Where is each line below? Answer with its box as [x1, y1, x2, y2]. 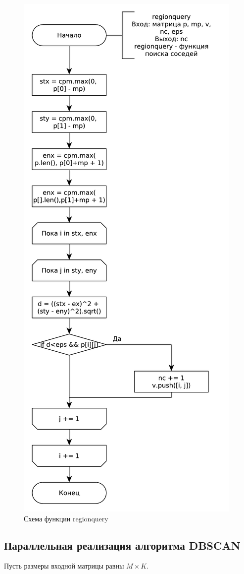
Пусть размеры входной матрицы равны [4, 561, 124, 571]
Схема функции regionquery [24, 513, 108, 523]
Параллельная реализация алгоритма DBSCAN [4, 537, 241, 553]
